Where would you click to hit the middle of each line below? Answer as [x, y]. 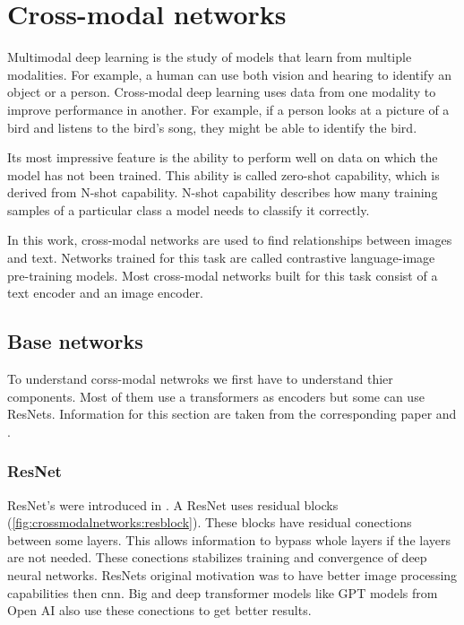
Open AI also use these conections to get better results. [159, 610]
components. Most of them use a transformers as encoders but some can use [216, 396]
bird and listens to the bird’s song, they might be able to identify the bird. [212, 127]
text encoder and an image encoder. [106, 293]
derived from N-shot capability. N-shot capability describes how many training [223, 192]
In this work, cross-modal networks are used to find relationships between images [230, 240]
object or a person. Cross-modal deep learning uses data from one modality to [222, 92]
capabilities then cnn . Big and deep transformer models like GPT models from [223, 592]
